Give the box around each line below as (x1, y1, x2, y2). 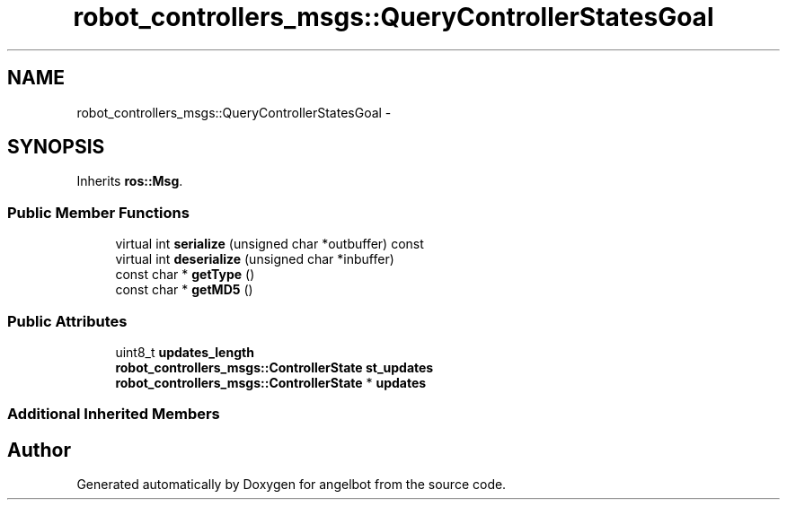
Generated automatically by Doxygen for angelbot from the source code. (76, 476, 507, 493)
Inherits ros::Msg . (76, 173, 183, 189)
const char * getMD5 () (115, 282, 253, 298)
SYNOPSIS (7, 135, 105, 159)
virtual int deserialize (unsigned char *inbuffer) (115, 251, 394, 267)
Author (7, 438, 71, 461)
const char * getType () (115, 267, 255, 283)
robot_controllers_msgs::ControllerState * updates (115, 374, 427, 390)
